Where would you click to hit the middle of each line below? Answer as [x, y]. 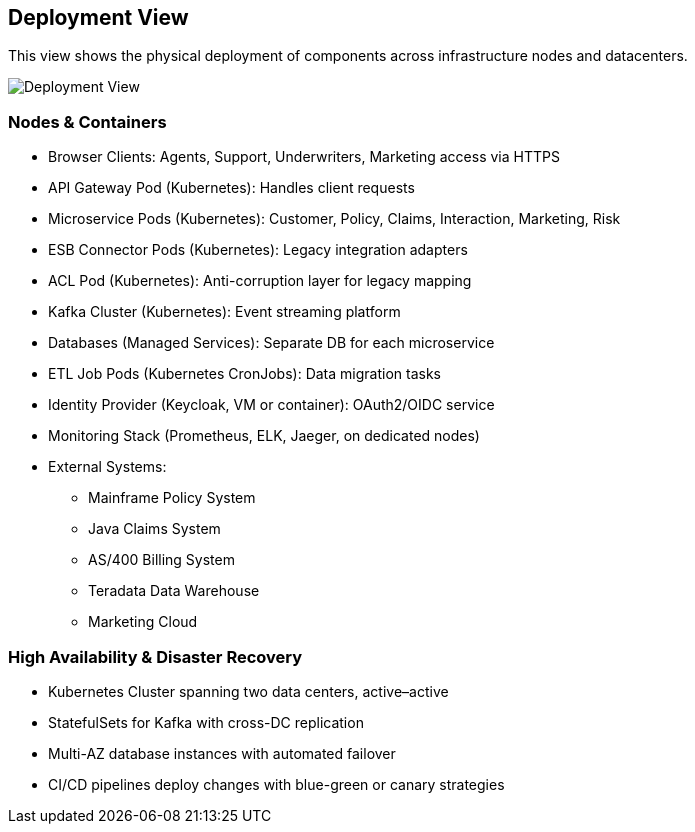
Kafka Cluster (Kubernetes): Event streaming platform [224, 312]
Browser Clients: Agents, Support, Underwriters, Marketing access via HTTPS [304, 157]
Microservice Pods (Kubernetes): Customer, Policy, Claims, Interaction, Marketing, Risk [334, 219]
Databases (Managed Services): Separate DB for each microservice [271, 343]
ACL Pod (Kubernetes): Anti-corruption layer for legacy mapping [260, 281]
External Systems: [107, 467]
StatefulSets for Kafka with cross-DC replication [206, 722]
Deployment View [98, 17]
